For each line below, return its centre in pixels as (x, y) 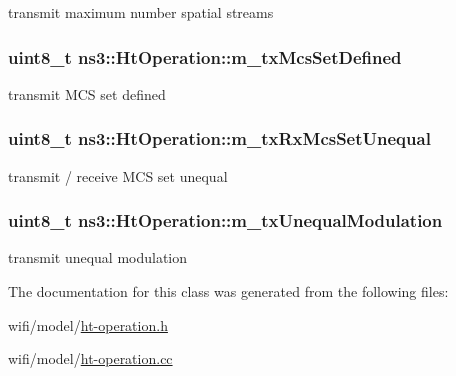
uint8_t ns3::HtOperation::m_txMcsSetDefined (205, 56)
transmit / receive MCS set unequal (118, 175)
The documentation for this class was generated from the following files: (228, 291)
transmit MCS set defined (87, 93)
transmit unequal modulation (98, 257)
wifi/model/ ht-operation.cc (90, 358)
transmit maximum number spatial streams (141, 12)
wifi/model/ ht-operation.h (88, 324)
